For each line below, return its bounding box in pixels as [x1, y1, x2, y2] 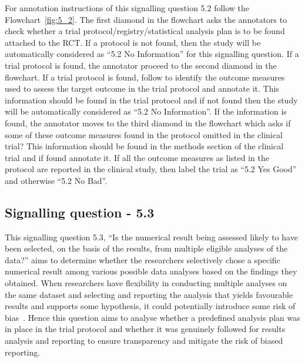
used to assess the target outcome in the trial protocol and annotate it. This [5, 82, 279, 95]
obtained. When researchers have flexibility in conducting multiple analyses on [5, 277, 287, 289]
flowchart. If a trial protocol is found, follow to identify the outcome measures [5, 71, 285, 83]
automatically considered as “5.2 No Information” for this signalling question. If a [5, 48, 299, 60]
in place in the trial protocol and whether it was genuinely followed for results [5, 323, 286, 335]
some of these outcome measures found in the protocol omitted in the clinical [5, 128, 283, 140]
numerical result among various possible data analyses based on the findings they [5, 265, 297, 277]
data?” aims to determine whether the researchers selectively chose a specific [5, 253, 280, 266]
